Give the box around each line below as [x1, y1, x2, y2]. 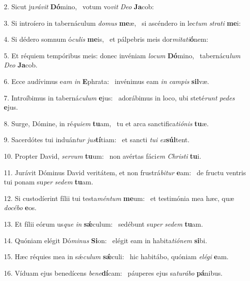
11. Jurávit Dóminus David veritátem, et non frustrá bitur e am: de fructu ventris [4, 167, 246, 177]
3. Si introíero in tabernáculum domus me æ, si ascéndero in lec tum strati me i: [4, 17, 241, 28]
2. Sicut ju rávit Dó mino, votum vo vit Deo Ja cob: [4, 1, 154, 11]
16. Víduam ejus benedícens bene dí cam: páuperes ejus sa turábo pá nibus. [4, 267, 223, 278]
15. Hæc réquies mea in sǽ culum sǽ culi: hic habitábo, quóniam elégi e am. [4, 251, 229, 262]
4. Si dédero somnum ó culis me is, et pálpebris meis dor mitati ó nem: [4, 34, 208, 44]
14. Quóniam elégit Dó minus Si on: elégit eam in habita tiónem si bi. [4, 235, 207, 245]
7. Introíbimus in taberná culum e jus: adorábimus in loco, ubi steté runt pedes [4, 92, 235, 102]
